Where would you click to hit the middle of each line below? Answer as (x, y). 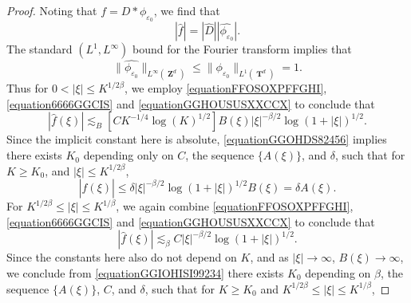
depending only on (128, 155)
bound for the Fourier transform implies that (242, 49)
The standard (40, 49)
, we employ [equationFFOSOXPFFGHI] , (226, 88)
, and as (269, 257)
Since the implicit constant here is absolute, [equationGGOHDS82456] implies (197, 139)
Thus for (28, 88)
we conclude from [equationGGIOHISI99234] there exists (145, 273)
